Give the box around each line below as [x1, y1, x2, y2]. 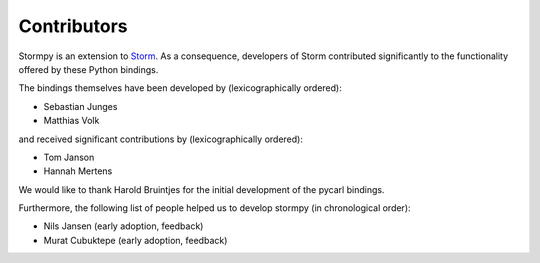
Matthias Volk [43, 115, 100, 127]
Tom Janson [43, 151, 95, 163]
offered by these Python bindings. [18, 63, 159, 75]
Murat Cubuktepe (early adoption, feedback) [43, 234, 228, 246]
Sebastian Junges [43, 100, 118, 112]
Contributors [18, 15, 129, 37]
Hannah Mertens [43, 165, 113, 177]
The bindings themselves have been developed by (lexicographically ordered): [18, 82, 342, 94]
